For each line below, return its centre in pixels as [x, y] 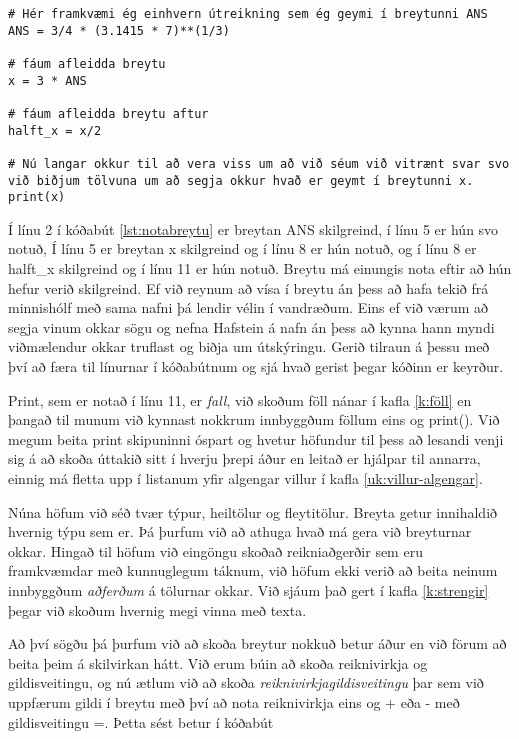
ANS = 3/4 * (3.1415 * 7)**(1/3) [119, 30]
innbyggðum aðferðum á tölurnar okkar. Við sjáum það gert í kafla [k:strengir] [248, 589]
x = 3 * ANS [47, 80]
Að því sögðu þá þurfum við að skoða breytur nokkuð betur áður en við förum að [257, 643]
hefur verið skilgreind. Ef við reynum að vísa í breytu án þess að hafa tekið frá [248, 287]
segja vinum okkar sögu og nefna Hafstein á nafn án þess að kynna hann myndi [251, 326]
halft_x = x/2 [55, 130]
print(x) [37, 197]
